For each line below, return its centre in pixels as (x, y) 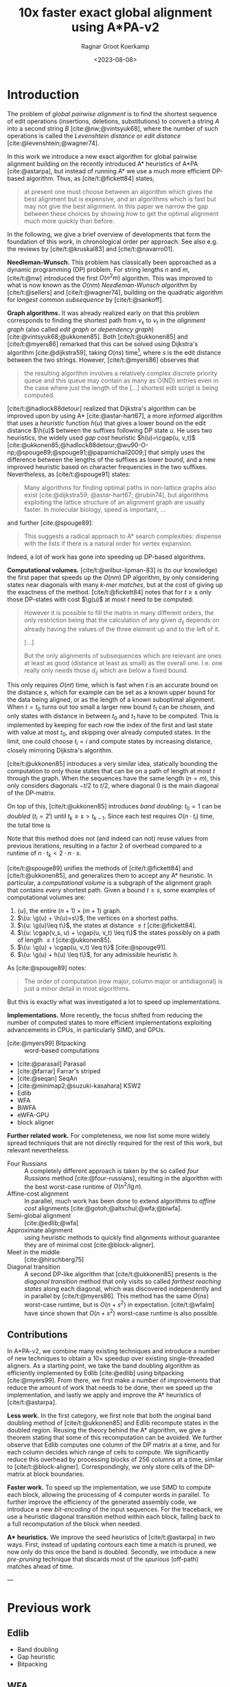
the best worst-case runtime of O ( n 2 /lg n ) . (83, 1186)
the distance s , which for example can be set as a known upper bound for (111, 692)
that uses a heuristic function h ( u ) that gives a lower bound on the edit (106, 423)
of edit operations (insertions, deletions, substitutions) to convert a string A (113, 121)
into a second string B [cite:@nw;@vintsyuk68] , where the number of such (113, 128)
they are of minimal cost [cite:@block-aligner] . (90, 1245)
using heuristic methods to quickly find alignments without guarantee (122, 1238)
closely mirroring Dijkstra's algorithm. (60, 750)
